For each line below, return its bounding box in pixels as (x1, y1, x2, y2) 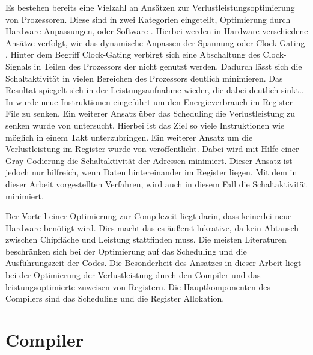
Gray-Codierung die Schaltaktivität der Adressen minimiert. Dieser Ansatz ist (5, 154, 293, 166)
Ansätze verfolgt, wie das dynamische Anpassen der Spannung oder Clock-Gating (5, 36, 305, 49)
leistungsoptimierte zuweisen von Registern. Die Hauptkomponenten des (5, 280, 271, 293)
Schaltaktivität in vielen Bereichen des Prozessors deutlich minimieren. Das (5, 71, 283, 84)
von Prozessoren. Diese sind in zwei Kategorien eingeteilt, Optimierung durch (5, 13, 291, 25)
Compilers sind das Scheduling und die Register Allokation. (5, 292, 225, 305)
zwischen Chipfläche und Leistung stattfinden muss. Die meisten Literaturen (5, 233, 287, 246)
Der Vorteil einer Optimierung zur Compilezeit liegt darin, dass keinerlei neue (5, 210, 292, 222)
